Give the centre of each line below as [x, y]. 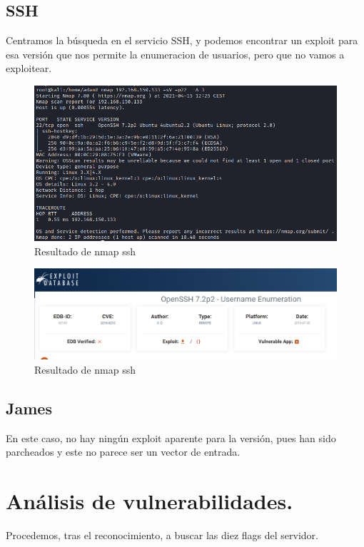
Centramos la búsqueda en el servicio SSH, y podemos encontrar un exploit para [182, 40]
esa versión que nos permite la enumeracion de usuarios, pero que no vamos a [175, 54]
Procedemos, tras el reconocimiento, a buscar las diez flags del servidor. [162, 535]
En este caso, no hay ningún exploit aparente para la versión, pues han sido [171, 438]
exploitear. [29, 68]
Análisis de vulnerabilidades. [150, 501]
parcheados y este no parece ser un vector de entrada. [123, 452]
